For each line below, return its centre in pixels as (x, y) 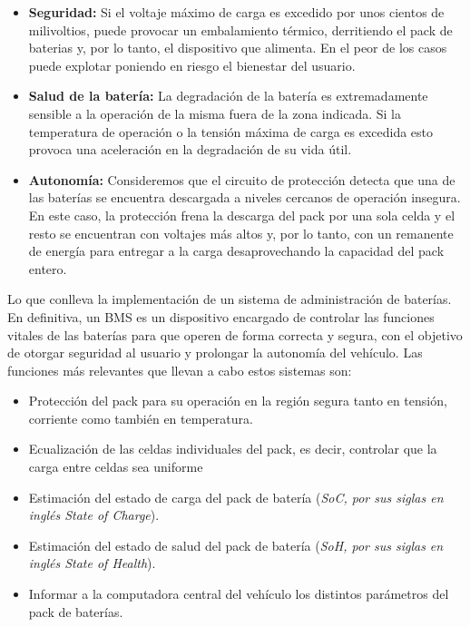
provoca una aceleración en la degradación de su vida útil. (190, 149)
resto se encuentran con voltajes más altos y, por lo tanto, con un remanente (241, 233)
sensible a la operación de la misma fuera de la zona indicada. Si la (215, 113)
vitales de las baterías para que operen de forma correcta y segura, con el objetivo (235, 334)
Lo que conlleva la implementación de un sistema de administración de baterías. (230, 299)
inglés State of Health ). (92, 563)
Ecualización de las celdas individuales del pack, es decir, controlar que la (233, 449)
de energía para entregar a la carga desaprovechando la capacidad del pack (236, 251)
